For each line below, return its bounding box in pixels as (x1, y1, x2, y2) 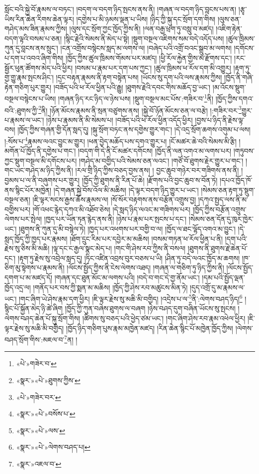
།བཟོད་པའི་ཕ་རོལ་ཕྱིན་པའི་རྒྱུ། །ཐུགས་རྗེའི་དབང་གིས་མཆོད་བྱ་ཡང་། (53, 81, 211, 92)
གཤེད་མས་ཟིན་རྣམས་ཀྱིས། (4, 23, 67, 34)
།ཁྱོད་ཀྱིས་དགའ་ (215, 93, 254, 103)
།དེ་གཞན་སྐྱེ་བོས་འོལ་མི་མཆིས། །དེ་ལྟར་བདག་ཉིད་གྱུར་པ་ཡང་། (53, 184, 199, 195)
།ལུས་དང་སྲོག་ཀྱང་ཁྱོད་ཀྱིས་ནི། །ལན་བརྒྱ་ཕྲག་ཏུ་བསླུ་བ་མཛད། (69, 23, 214, 34)
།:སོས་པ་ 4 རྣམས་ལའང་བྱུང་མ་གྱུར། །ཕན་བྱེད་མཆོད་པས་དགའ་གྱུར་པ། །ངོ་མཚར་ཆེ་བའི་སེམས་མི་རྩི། (4, 135, 237, 146)
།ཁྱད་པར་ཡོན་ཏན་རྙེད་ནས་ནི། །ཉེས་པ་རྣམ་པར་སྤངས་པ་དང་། (44, 214, 187, 224)
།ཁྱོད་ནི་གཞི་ (224, 72, 254, 82)
